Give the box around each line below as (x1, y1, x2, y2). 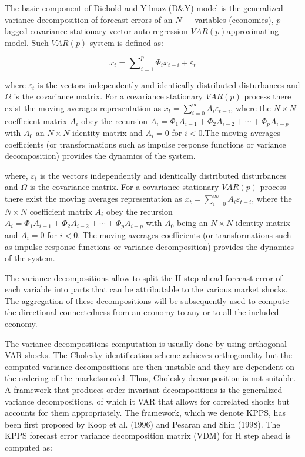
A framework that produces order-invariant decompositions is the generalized (5, 383, 283, 396)
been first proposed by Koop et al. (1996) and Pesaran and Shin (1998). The (5, 418, 280, 430)
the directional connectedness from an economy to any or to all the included (5, 306, 279, 318)
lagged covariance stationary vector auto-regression (5, 25, 188, 37)
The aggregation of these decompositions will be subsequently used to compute (5, 294, 289, 306)
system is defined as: (89, 36, 163, 48)
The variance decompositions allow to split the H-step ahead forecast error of (5, 271, 283, 283)
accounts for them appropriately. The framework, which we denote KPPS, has (5, 406, 286, 419)
